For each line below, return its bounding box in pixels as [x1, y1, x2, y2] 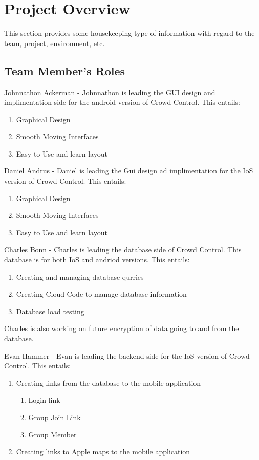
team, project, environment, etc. [4, 37, 105, 48]
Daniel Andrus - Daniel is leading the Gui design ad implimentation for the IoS [4, 165, 253, 176]
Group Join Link [28, 411, 81, 422]
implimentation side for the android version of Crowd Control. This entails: [4, 97, 240, 107]
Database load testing [16, 305, 84, 316]
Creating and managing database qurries [16, 271, 144, 282]
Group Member [28, 429, 77, 440]
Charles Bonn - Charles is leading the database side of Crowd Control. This [4, 244, 242, 255]
